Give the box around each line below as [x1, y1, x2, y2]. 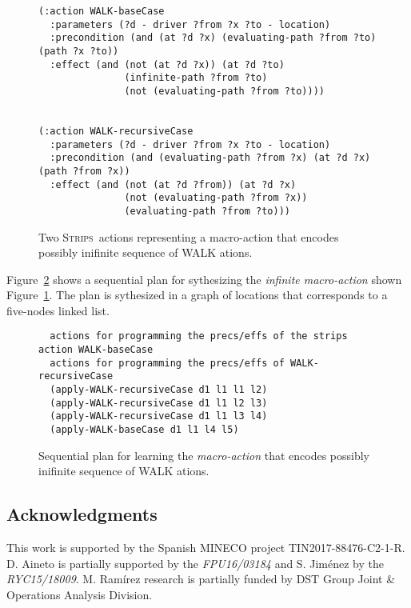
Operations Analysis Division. [6, 586, 153, 602]
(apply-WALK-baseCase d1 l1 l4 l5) [50, 424, 239, 436]
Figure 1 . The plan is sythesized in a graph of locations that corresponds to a [6, 286, 388, 303]
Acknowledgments [6, 502, 158, 526]
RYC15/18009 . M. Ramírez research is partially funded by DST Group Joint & [6, 570, 396, 587]
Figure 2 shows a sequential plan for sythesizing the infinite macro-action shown [6, 270, 402, 287]
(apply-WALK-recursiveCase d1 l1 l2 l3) [50, 397, 268, 409]
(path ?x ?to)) [38, 45, 119, 57]
